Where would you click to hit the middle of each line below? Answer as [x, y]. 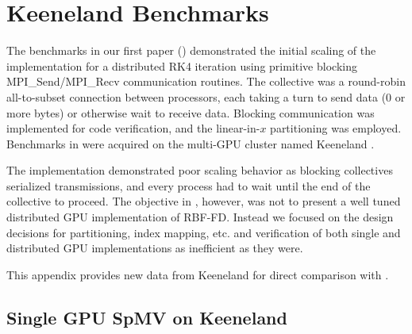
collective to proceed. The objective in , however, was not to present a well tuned [204, 201]
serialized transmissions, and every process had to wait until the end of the [189, 185]
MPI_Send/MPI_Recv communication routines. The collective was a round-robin [206, 81]
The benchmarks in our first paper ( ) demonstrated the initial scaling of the [191, 50]
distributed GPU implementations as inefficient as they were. [155, 248]
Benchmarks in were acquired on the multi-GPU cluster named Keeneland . [191, 143]
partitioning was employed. [336, 128]
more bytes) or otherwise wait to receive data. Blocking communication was [191, 112]
